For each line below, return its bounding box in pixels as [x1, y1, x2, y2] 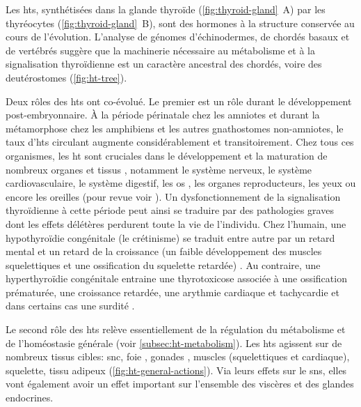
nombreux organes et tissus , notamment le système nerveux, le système [6, 162, 312, 176]
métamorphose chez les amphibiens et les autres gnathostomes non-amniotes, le [6, 121, 344, 135]
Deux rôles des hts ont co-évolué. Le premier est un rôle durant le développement [6, 93, 352, 108]
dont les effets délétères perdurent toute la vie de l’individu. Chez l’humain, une [6, 216, 346, 231]
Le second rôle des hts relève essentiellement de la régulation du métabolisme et [6, 322, 346, 337]
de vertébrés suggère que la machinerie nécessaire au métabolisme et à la [6, 43, 315, 57]
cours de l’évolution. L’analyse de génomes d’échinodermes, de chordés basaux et [6, 29, 350, 44]
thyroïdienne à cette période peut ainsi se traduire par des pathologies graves [6, 203, 334, 217]
